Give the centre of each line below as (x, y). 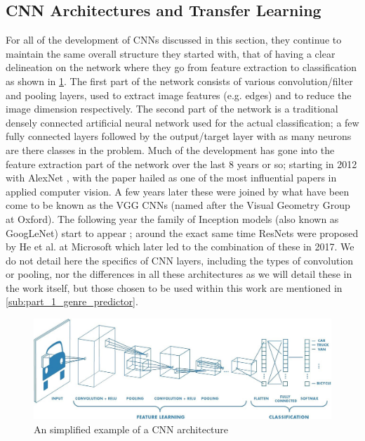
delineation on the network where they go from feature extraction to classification (181, 67)
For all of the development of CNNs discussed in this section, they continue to (174, 40)
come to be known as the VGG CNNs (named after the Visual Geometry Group (178, 205)
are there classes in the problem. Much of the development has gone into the (170, 149)
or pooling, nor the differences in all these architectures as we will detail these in (179, 274)
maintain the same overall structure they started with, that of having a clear (171, 53)
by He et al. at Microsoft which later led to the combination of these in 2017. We (180, 247)
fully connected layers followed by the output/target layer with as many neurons (179, 136)
